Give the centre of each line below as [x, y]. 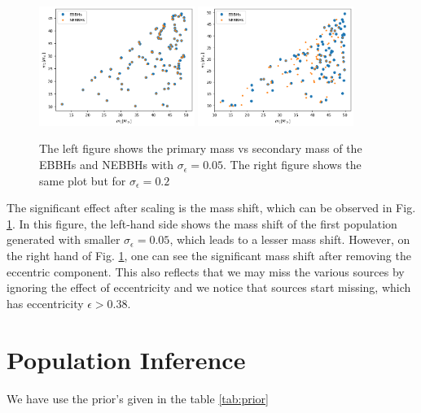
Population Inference [126, 359]
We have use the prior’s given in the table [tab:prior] [138, 398]
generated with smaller [64, 239]
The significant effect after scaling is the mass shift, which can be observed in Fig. [211, 208]
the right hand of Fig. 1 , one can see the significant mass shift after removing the [209, 256]
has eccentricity [45, 303]
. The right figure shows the [292, 165]
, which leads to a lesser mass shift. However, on [290, 239]
